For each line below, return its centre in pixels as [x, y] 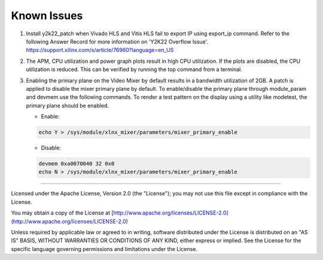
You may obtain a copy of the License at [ [62, 213]
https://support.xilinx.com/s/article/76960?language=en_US [100, 50]
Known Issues [47, 16]
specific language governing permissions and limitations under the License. [104, 249]
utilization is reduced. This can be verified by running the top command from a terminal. [134, 69]
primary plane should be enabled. [67, 105]
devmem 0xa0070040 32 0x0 [77, 164]
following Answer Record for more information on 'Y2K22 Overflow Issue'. [117, 41]
